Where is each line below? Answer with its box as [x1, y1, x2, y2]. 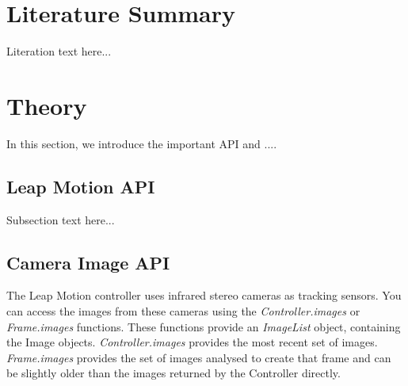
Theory [6, 89, 87, 121]
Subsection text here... [6, 211, 115, 227]
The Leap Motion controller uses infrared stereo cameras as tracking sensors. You [6, 287, 402, 304]
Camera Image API [6, 250, 170, 274]
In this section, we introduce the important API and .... [6, 135, 277, 151]
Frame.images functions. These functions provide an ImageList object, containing [6, 318, 401, 334]
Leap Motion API [6, 174, 155, 198]
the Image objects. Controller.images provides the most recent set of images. [6, 334, 378, 350]
